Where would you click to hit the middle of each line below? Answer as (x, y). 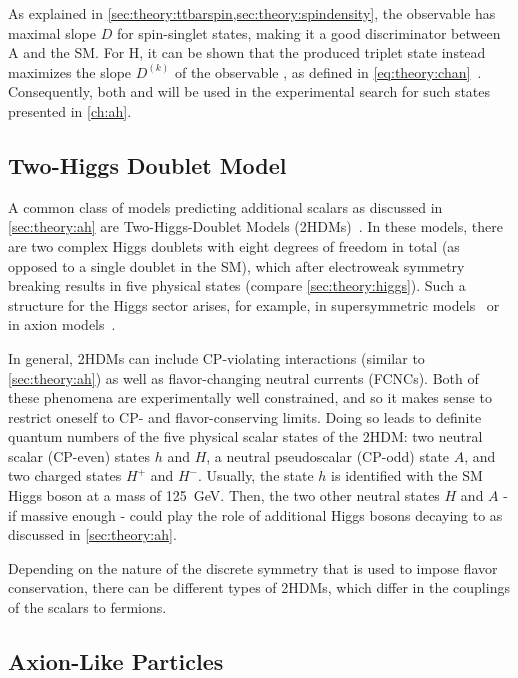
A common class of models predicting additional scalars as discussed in (225, 206)
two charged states (65, 475)
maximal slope (52, 32)
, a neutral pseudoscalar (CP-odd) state (328, 455)
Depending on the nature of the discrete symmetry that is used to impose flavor (253, 567)
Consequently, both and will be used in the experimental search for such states (249, 91)
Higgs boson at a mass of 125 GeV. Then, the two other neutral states (224, 495)
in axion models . (62, 324)
